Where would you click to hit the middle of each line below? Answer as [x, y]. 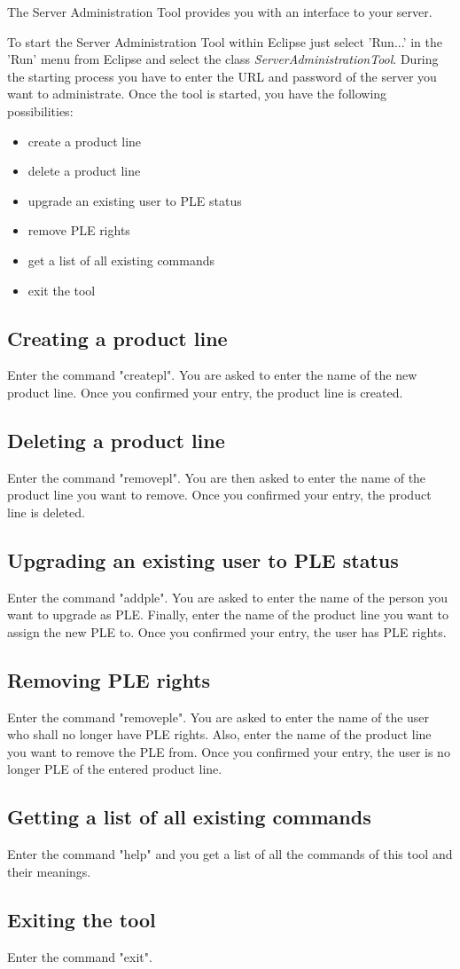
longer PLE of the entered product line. [115, 769]
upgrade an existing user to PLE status [135, 200]
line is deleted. [46, 512]
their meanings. [49, 871]
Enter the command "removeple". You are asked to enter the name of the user [218, 717]
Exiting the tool [82, 919]
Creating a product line [117, 338]
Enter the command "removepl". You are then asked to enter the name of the [217, 477]
